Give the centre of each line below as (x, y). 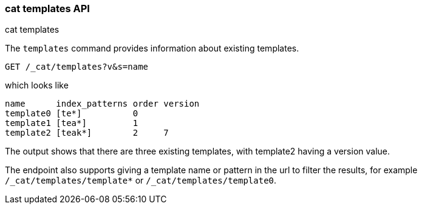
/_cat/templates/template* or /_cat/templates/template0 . (141, 181)
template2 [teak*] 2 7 (87, 133)
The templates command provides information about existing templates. (152, 48)
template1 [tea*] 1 (72, 123)
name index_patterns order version (102, 104)
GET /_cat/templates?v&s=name (77, 67)
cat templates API (47, 8)
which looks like (37, 85)
